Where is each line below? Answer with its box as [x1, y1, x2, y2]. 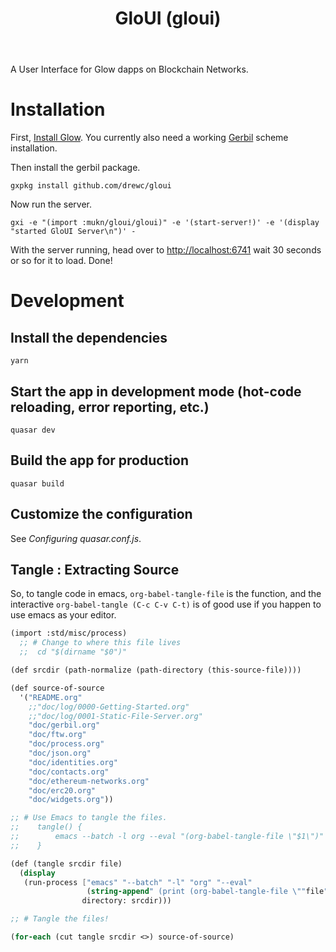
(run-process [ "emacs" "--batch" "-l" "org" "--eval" [23, 877, 253, 887]
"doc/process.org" [28, 739, 105, 749]
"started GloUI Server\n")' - [10, 227, 137, 237]
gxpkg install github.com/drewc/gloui [10, 181, 172, 191]
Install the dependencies [10, 329, 168, 346]
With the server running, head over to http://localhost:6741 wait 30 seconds [10, 244, 322, 256]
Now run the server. [10, 198, 93, 211]
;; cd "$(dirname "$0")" [19, 647, 128, 657]
